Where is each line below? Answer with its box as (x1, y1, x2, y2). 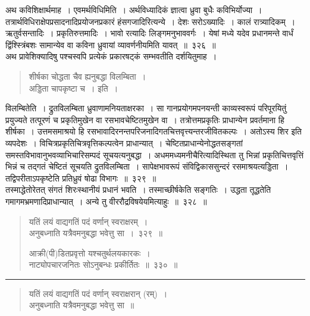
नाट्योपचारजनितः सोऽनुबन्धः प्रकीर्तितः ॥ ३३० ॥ (29, 258, 178, 271)
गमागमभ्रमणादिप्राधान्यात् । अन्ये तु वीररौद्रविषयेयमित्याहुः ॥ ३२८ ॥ (5, 195, 207, 207)
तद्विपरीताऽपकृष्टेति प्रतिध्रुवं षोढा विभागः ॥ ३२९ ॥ (5, 171, 156, 184)
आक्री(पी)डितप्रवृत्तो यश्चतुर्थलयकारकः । (29, 246, 151, 259)
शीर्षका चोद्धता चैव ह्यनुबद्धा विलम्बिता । (29, 70, 146, 82)
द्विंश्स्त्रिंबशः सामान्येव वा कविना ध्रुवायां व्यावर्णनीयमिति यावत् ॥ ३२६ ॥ (5, 38, 216, 51)
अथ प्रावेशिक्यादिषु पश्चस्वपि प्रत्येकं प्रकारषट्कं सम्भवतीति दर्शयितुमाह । (5, 50, 217, 62)
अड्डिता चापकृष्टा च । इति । (29, 82, 118, 94)
